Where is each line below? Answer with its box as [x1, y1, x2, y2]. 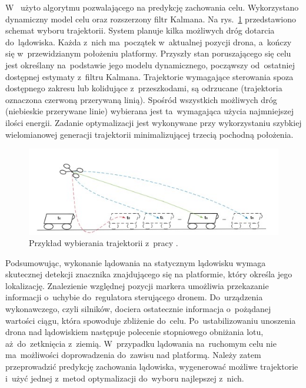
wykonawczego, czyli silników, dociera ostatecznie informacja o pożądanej [5, 303, 271, 315]
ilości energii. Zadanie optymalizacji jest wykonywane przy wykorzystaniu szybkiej [5, 116, 302, 128]
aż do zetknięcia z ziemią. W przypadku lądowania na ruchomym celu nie [5, 337, 277, 349]
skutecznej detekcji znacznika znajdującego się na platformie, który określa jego [5, 268, 292, 280]
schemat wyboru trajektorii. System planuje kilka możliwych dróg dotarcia [5, 24, 275, 37]
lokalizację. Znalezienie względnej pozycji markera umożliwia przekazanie [5, 279, 269, 291]
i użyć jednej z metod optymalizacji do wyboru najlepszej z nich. [5, 372, 244, 384]
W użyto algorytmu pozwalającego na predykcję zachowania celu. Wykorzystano [5, 1, 299, 13]
